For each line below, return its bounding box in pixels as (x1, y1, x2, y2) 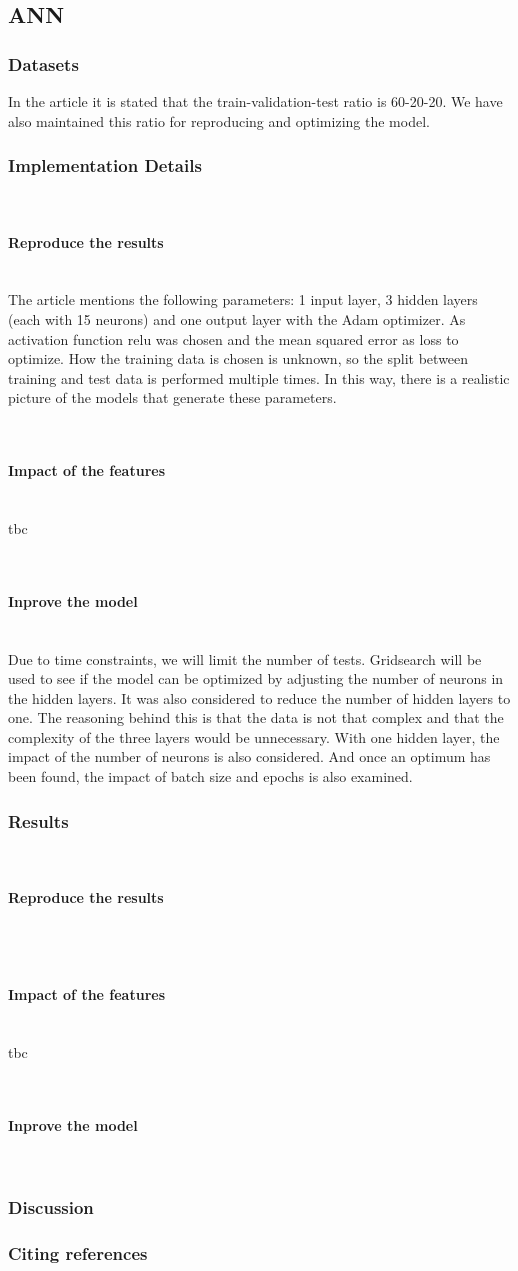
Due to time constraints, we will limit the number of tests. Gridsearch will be (8, 648, 482, 669)
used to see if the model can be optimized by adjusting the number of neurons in (8, 668, 504, 689)
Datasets (8, 51, 79, 76)
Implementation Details (8, 153, 202, 178)
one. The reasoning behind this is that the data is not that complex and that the (8, 707, 504, 728)
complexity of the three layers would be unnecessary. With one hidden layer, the (8, 726, 500, 747)
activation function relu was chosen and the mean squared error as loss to (8, 328, 459, 349)
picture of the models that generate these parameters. (8, 387, 337, 408)
